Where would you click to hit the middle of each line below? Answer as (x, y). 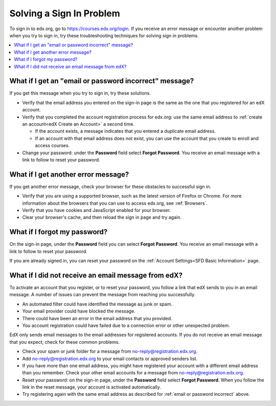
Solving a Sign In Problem (65, 13)
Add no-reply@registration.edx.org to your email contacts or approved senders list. (110, 359)
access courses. (52, 146)
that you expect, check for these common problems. (65, 342)
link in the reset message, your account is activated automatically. (91, 387)
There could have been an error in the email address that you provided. (97, 318)
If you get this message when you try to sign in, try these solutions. (80, 93)
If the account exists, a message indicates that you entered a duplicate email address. (125, 131)
